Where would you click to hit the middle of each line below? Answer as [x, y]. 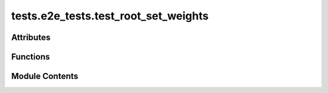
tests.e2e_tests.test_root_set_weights [110, 16]
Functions [31, 57]
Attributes [31, 37]
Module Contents [45, 76]
